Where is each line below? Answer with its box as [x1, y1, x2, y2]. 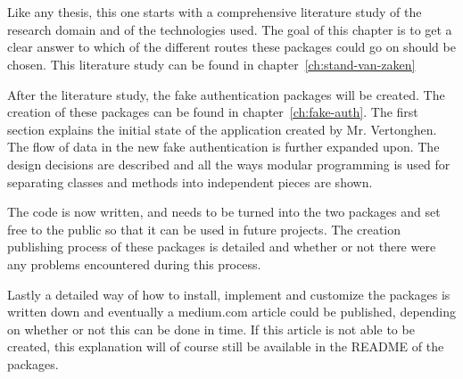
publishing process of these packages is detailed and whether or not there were [7, 237, 436, 256]
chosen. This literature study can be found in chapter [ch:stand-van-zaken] [7, 54, 416, 73]
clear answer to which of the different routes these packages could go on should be [7, 37, 456, 56]
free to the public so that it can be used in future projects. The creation [7, 219, 401, 238]
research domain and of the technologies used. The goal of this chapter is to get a [7, 20, 452, 38]
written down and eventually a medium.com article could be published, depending [7, 302, 457, 321]
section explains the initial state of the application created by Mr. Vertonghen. [7, 119, 437, 138]
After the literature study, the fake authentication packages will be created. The [7, 85, 445, 103]
